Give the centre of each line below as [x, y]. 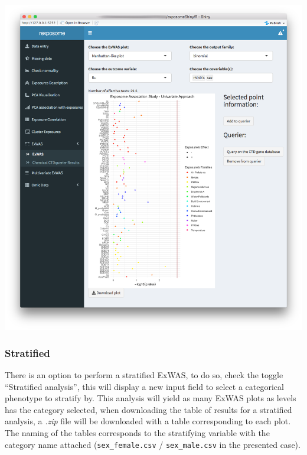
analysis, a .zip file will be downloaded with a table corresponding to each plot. [148, 421]
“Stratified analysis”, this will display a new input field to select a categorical [144, 386]
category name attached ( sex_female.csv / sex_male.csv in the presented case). [153, 444]
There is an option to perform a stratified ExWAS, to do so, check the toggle [144, 375]
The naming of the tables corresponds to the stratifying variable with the [137, 432]
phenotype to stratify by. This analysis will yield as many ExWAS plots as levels [151, 398]
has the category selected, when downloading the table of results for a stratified [148, 409]
